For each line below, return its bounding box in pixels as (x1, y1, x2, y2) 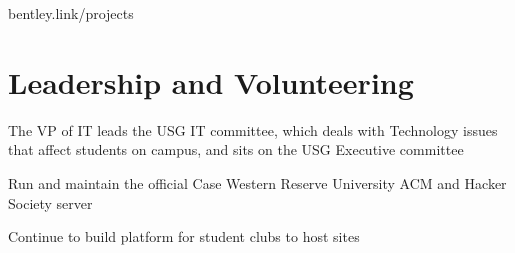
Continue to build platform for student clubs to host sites (8, 226, 360, 247)
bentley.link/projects (8, 3, 134, 23)
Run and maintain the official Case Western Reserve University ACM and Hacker (8, 172, 507, 193)
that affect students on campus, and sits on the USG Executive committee (8, 139, 464, 160)
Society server (8, 192, 93, 213)
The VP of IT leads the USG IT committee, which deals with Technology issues (8, 119, 498, 140)
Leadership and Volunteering (8, 61, 414, 102)
